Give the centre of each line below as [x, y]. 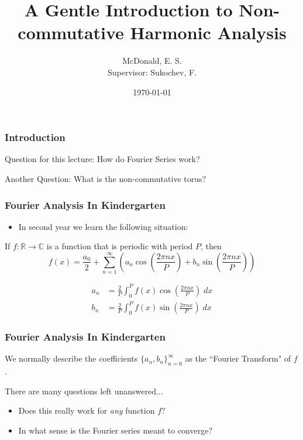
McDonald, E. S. [152, 61]
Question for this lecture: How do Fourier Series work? [102, 159]
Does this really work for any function [87, 410]
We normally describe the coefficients [71, 358]
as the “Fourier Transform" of [238, 358]
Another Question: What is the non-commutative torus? [106, 178]
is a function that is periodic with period [120, 246]
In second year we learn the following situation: [103, 226]
